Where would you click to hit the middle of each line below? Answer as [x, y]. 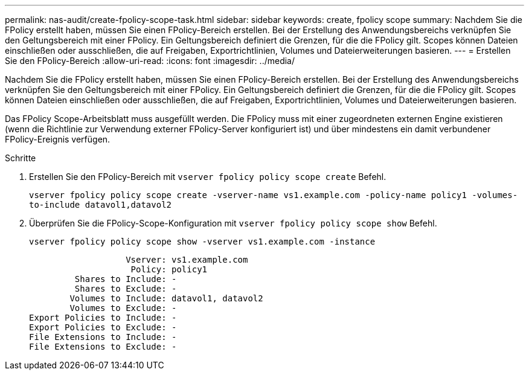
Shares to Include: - [126, 279]
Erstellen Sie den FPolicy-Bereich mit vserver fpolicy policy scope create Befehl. [208, 177]
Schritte [21, 158]
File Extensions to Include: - [103, 337]
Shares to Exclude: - [126, 289]
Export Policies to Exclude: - [103, 327]
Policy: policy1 [169, 269]
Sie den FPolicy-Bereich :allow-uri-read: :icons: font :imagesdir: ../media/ [150, 61]
